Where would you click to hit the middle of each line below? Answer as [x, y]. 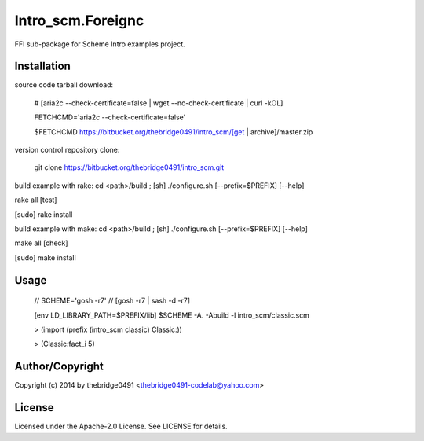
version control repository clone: [67, 150]
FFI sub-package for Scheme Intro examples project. [100, 44]
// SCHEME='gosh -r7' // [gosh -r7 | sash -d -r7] [112, 301]
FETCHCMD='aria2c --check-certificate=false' [110, 117]
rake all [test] [36, 200]
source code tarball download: [64, 85]
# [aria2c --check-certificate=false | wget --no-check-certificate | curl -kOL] [159, 103]
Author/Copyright [59, 367]
